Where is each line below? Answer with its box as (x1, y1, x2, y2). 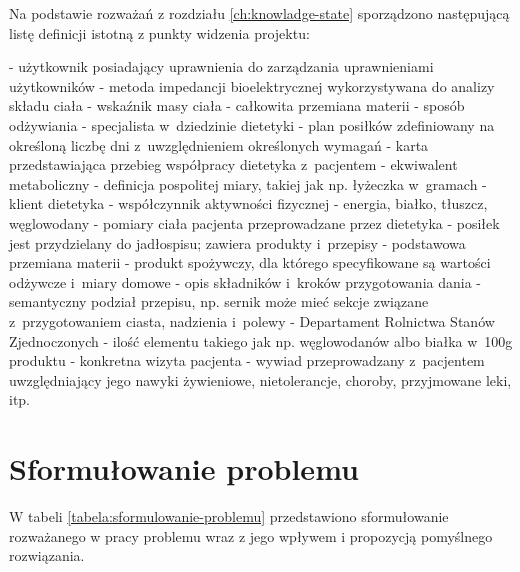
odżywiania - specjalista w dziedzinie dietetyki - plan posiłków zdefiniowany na (9, 114, 495, 135)
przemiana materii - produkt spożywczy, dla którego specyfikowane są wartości (9, 252, 491, 273)
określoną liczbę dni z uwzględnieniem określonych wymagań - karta (9, 134, 429, 155)
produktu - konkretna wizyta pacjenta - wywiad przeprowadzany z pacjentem (9, 350, 485, 371)
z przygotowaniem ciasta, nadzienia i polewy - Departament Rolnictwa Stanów (9, 310, 495, 331)
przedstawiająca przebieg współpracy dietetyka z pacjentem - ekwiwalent (9, 154, 458, 175)
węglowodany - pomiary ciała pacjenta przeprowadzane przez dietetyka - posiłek (9, 212, 500, 233)
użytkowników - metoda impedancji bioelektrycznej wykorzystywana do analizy (9, 75, 495, 96)
